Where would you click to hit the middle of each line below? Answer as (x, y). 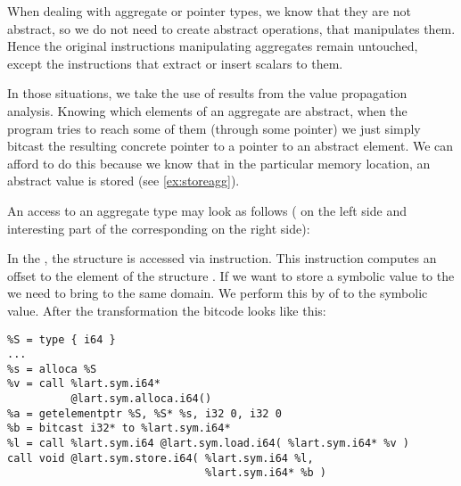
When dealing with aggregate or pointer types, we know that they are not (209, 11)
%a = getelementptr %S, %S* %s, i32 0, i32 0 (144, 413)
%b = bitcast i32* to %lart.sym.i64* (119, 428)
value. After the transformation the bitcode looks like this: (167, 310)
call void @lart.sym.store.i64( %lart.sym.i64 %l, (161, 458)
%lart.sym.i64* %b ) (265, 473)
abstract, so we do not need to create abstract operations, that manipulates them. (231, 28)
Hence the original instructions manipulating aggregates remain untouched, (213, 46)
